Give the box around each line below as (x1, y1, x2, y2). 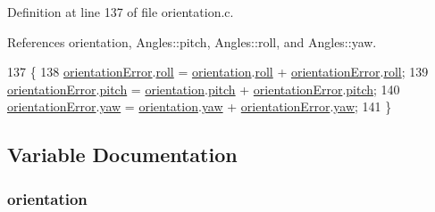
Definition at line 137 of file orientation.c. (7, 3, 234, 20)
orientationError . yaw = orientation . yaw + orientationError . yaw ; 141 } (7, 97, 392, 116)
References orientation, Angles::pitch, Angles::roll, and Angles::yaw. (7, 32, 377, 51)
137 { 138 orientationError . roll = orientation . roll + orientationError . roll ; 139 (7, 62, 429, 81)
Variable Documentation (7, 141, 238, 168)
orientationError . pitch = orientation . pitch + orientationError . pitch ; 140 (7, 79, 400, 98)
